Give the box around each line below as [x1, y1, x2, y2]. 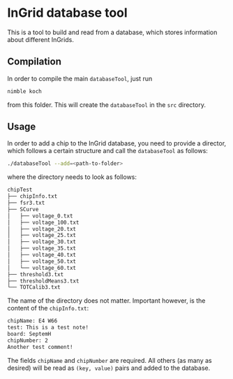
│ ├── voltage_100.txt [7, 219, 80, 226]
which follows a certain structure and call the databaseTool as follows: [7, 147, 208, 155]
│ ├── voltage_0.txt [7, 212, 73, 220]
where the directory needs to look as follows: [7, 173, 137, 181]
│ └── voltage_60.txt [7, 264, 77, 271]
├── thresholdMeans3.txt [7, 278, 80, 285]
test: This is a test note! [7, 324, 89, 331]
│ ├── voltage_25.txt [7, 232, 77, 239]
